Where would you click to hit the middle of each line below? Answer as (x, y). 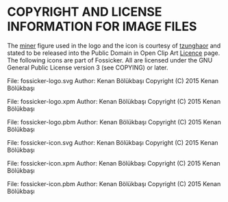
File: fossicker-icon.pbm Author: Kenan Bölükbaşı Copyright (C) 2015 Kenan (114, 183)
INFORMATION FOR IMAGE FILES (102, 26)
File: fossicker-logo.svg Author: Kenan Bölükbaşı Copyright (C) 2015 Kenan (113, 80)
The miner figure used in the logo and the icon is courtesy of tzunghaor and (114, 45)
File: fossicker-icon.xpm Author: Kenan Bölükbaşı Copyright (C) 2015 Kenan (114, 163)
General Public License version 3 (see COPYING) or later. (88, 67)
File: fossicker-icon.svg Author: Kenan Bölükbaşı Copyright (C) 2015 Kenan (113, 142)
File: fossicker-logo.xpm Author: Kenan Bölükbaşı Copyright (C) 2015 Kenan (114, 101)
